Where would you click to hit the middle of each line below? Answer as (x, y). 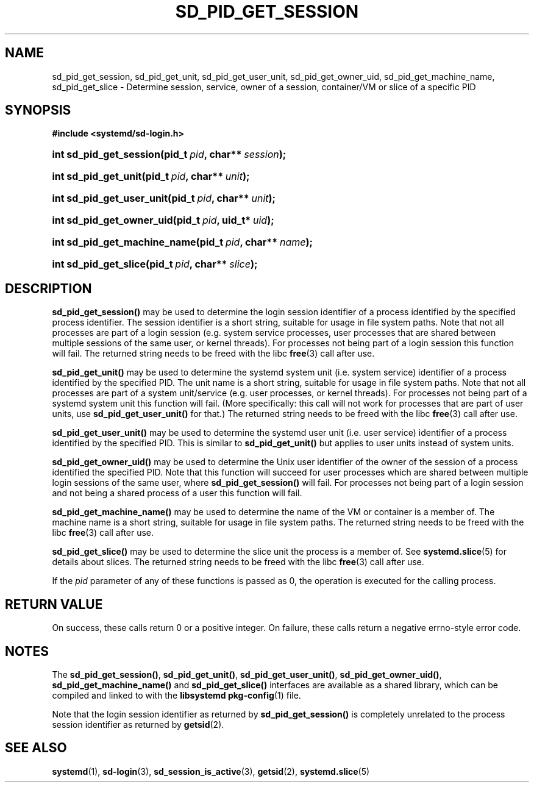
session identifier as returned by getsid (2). (138, 724)
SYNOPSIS (38, 110)
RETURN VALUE (54, 604)
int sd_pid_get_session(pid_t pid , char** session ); (169, 155)
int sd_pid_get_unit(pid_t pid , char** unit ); (151, 176)
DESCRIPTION (48, 288)
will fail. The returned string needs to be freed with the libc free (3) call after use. (213, 354)
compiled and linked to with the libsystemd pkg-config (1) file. (176, 695)
